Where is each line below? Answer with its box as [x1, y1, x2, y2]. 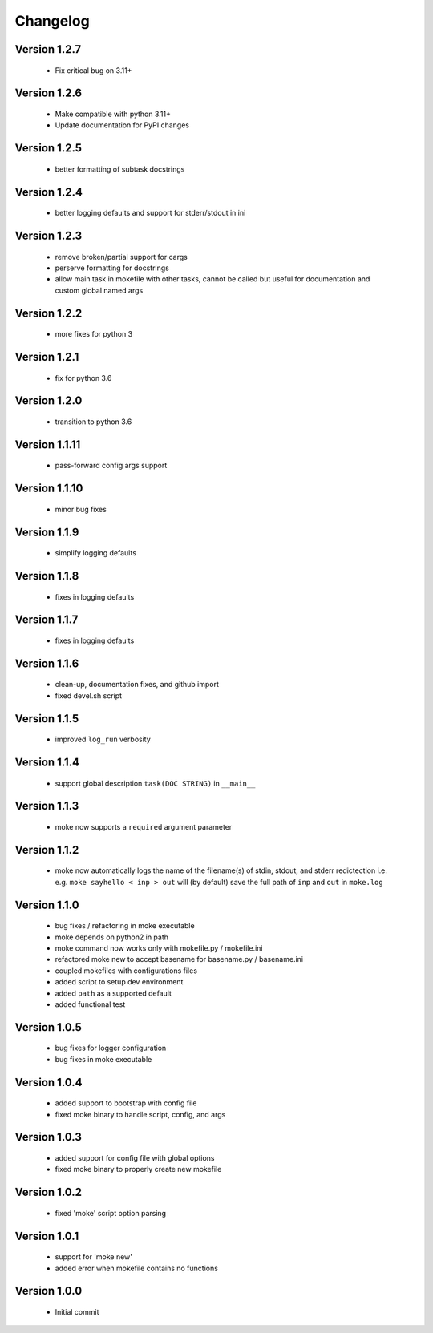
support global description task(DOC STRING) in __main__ [55, 778, 256, 788]
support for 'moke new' [55, 1252, 132, 1262]
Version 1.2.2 [14, 306, 83, 320]
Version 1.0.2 [14, 1186, 83, 1199]
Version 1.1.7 [14, 613, 79, 627]
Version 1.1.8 [14, 569, 79, 583]
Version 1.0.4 [14, 1075, 83, 1089]
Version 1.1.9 [14, 525, 79, 539]
